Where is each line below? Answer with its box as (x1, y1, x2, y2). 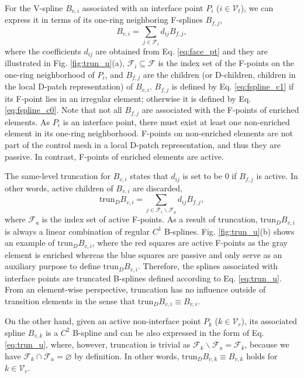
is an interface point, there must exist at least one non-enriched (63, 115, 290, 128)
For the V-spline (5, 2, 63, 13)
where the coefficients (5, 44, 81, 57)
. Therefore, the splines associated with (138, 260, 278, 272)
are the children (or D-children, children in (143, 68, 296, 80)
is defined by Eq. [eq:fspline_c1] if (171, 80, 294, 92)
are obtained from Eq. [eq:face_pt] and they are (95, 44, 268, 57)
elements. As (5, 115, 50, 128)
